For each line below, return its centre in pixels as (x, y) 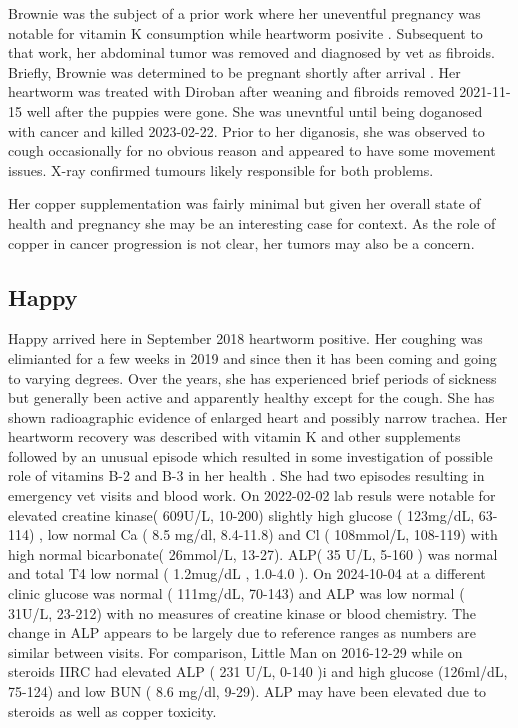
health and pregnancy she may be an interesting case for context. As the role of (252, 222)
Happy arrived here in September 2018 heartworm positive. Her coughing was (245, 338)
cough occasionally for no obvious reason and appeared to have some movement (252, 150)
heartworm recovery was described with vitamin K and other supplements (234, 436)
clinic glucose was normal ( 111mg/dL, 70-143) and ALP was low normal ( (236, 593)
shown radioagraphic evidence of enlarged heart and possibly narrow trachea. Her (258, 416)
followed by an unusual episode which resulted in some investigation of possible (250, 455)
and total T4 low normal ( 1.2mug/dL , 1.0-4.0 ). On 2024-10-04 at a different (247, 573)
